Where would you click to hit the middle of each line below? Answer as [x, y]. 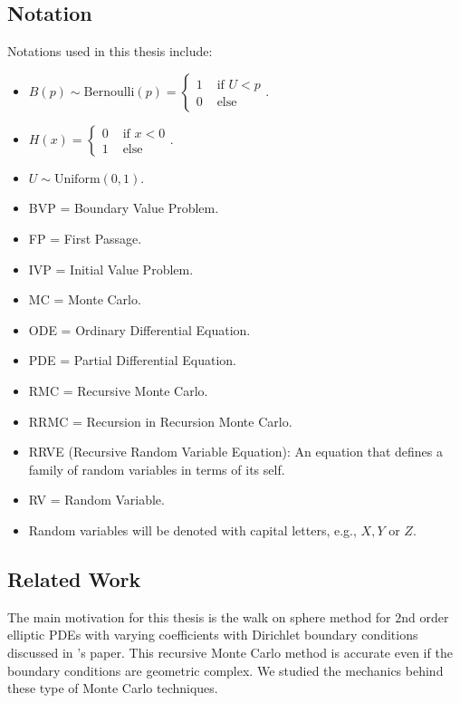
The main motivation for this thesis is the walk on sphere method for [199, 616]
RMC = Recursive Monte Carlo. [118, 390]
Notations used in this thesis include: [110, 51]
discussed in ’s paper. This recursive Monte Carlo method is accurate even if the [230, 652]
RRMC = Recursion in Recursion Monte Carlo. [160, 421]
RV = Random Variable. [96, 500]
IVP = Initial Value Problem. [111, 269]
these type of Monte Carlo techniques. [113, 688]
